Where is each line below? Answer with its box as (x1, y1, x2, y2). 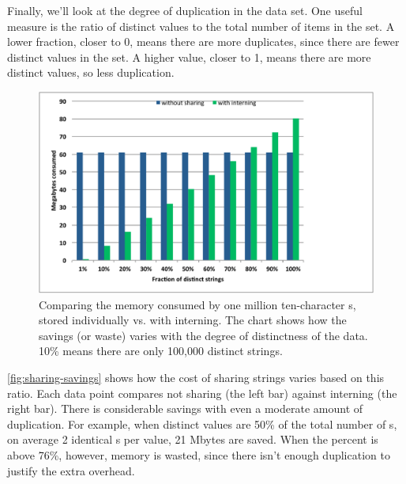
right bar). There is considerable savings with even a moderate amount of (7, 400, 363, 417)
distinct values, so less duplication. (7, 64, 175, 81)
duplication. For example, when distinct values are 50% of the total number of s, (7, 415, 397, 432)
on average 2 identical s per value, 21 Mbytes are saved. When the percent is (7, 431, 378, 448)
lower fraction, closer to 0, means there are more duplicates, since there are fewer (7, 33, 400, 50)
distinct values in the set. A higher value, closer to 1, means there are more (7, 48, 371, 65)
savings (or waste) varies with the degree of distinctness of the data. (39, 327, 368, 343)
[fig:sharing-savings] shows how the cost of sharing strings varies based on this (7, 369, 385, 385)
